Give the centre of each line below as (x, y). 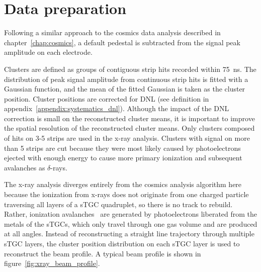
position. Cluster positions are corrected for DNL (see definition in (107, 98)
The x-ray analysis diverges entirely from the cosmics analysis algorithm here (123, 184)
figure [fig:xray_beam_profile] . (52, 263)
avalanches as (25, 167)
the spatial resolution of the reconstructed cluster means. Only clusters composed (129, 128)
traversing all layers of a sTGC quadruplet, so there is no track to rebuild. (118, 204)
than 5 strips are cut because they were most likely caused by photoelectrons (122, 148)
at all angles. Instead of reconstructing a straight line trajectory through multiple (129, 234)
